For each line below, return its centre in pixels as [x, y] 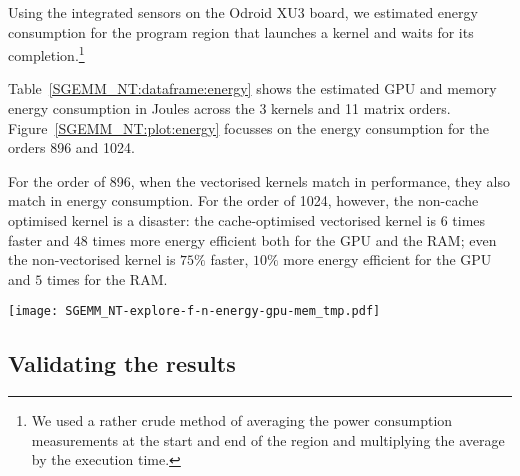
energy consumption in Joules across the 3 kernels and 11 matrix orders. [229, 108]
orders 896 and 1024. [71, 147]
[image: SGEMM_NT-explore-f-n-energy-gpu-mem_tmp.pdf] [194, 311]
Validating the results [122, 363]
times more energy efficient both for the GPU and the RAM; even [294, 239]
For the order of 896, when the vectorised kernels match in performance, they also [259, 180]
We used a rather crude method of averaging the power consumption [242, 420]
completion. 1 [46, 53]
